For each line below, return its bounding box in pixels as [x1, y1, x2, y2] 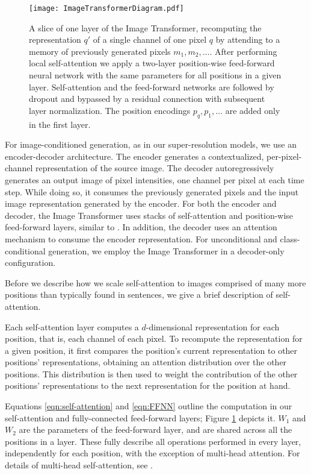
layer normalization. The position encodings [29, 104, 191, 116]
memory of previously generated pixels [29, 45, 171, 57]
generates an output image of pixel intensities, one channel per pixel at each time [5, 173, 304, 186]
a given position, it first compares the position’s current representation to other [5, 344, 298, 356]
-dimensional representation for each [146, 320, 280, 333]
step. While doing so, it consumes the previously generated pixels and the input [5, 185, 299, 198]
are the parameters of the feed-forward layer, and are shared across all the [19, 423, 292, 436]
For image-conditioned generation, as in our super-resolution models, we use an [5, 138, 297, 151]
